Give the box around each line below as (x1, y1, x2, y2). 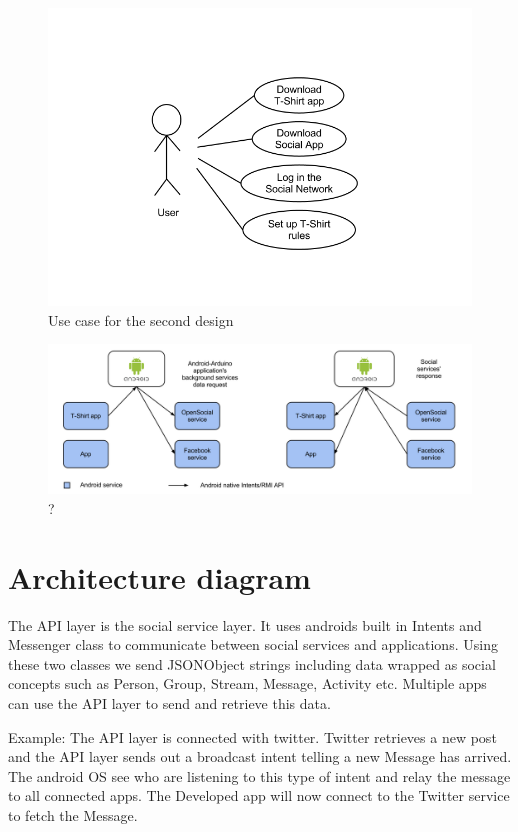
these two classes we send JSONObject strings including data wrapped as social (8, 653, 496, 674)
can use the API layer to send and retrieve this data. (8, 692, 331, 713)
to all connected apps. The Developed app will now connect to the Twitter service (8, 785, 510, 806)
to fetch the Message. (8, 804, 138, 825)
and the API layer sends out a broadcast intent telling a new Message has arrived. (8, 746, 512, 767)
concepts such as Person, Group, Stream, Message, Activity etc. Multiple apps (8, 673, 487, 694)
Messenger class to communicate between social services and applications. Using (8, 634, 498, 655)
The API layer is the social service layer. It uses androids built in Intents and (8, 614, 482, 635)
